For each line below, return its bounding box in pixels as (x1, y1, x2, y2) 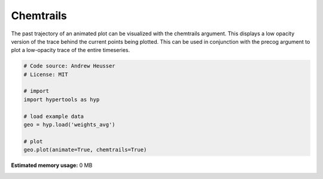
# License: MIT (23, 71, 68, 78)
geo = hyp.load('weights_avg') (23, 122, 116, 128)
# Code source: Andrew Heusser (23, 63, 116, 69)
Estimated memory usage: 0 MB (11, 162, 93, 169)
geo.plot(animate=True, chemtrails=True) (23, 147, 147, 153)
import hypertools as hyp (23, 96, 100, 103)
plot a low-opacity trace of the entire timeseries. (11, 47, 130, 54)
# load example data (23, 113, 84, 120)
